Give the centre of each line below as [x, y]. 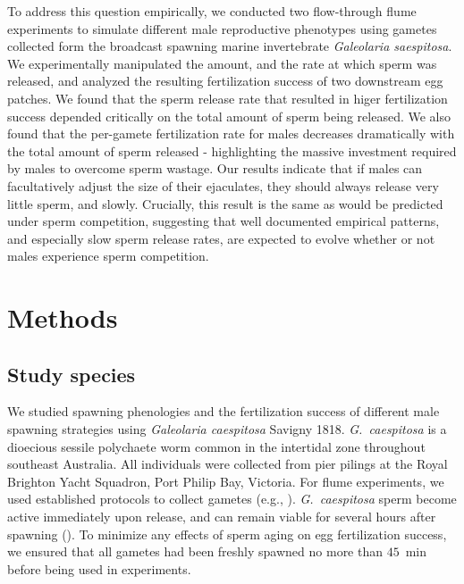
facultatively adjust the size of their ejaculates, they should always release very [223, 185]
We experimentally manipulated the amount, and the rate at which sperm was [222, 63]
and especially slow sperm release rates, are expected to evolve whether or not [221, 238]
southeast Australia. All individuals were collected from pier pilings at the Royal [228, 464]
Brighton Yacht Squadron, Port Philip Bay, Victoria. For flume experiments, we [226, 481]
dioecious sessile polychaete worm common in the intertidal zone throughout [216, 446]
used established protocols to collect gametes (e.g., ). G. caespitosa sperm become [232, 499]
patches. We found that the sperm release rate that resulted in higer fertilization [228, 98]
